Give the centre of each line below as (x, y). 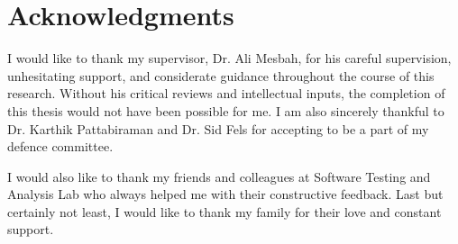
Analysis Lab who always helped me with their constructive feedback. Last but (225, 194)
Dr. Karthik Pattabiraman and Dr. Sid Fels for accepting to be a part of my (218, 128)
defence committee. (60, 146)
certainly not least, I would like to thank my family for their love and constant (224, 211)
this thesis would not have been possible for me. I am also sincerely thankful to (226, 110)
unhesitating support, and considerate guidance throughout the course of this (221, 75)
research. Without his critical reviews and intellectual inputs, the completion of (226, 93)
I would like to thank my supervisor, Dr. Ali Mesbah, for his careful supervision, (229, 58)
